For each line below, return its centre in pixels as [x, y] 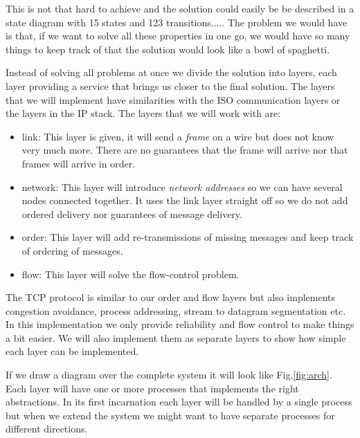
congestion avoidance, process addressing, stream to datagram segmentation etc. [176, 310]
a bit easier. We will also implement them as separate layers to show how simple [176, 337]
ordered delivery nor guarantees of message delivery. [132, 213]
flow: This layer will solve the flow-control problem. [130, 274]
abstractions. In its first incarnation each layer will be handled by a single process [179, 402]
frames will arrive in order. [79, 163]
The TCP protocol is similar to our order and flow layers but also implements [171, 297]
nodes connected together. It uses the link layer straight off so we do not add [185, 200]
